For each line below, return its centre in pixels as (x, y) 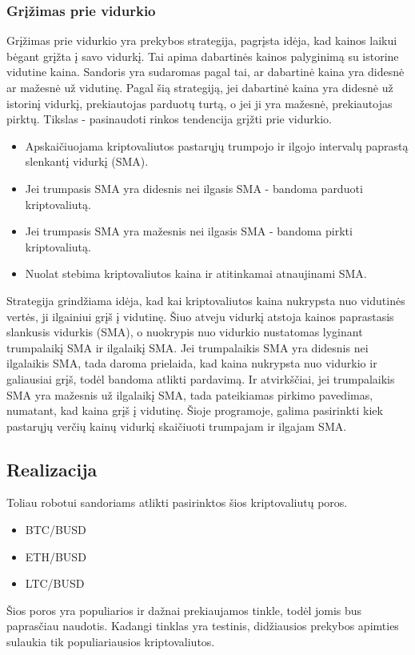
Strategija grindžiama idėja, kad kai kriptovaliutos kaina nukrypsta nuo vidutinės (206, 300)
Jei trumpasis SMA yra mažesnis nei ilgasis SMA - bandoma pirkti (189, 231)
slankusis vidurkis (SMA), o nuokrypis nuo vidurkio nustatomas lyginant (185, 332)
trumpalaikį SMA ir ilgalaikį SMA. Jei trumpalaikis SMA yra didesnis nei (188, 347)
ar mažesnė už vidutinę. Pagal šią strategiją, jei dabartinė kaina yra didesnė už (200, 87)
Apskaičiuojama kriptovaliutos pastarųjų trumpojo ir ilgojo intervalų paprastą (217, 145)
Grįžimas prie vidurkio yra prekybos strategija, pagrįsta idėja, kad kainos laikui (202, 40)
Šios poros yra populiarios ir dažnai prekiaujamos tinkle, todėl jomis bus (184, 610)
